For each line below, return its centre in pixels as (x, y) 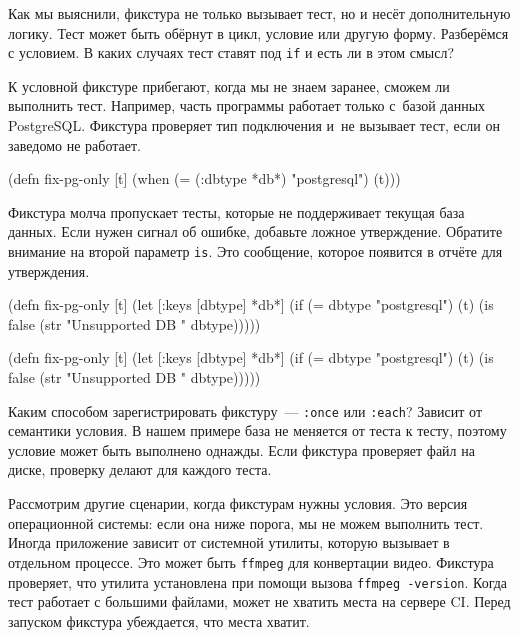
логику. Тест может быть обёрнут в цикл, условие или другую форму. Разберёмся (258, 32)
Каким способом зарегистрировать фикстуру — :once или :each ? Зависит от (245, 410)
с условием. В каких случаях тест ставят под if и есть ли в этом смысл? (231, 52)
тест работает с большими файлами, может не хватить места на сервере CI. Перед (259, 601)
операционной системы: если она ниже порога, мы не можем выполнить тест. (246, 522)
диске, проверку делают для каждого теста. (140, 469)
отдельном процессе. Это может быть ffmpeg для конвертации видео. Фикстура (251, 561)
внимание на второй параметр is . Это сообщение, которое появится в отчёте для (255, 251)
